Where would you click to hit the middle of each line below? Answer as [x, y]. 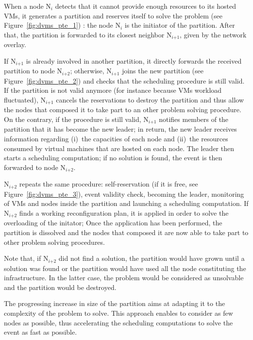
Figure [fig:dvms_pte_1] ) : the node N [62, 25]
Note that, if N [26, 258]
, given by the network [213, 34]
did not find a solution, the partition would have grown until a [152, 258]
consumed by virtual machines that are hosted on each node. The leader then [119, 148]
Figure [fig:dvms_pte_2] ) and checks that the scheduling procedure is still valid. [124, 80]
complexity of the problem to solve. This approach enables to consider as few [118, 313]
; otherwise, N [91, 71]
